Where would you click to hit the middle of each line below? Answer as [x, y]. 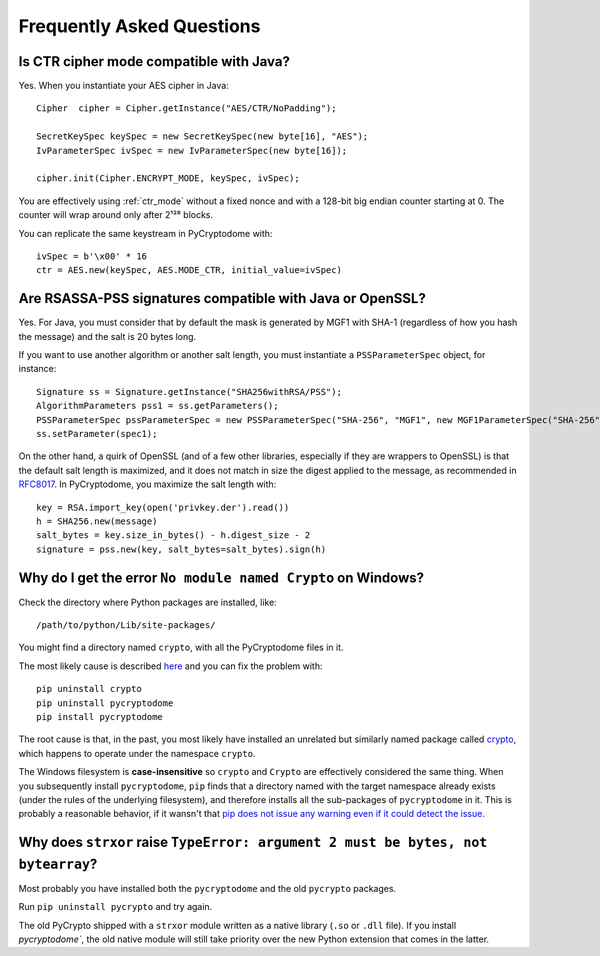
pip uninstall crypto [89, 689]
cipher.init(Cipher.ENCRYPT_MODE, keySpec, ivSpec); [168, 178]
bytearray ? [58, 863]
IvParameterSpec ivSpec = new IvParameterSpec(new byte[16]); [192, 150]
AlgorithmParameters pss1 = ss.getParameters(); [157, 406]
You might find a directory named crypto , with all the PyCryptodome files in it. [181, 647]
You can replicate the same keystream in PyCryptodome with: [145, 233]
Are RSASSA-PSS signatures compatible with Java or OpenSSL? [222, 298]
